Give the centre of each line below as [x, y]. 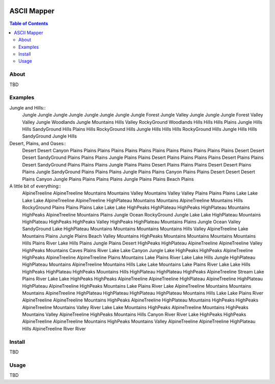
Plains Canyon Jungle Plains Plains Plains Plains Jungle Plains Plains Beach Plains [108, 179]
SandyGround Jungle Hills [50, 136]
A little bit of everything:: [35, 186]
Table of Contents [29, 23]
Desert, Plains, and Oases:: [38, 143]
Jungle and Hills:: [28, 107]
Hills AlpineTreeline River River [54, 328]
